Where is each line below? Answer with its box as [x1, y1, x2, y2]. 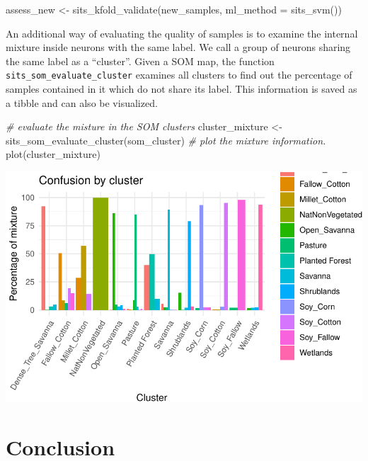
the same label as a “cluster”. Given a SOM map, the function [6, 53, 275, 68]
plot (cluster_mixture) [6, 147, 100, 161]
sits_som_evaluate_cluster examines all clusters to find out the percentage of [6, 67, 352, 82]
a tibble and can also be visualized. [6, 95, 158, 110]
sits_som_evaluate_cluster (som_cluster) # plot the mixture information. [6, 132, 326, 147]
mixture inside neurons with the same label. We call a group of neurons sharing [6, 40, 351, 55]
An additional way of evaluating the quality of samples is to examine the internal [6, 25, 358, 40]
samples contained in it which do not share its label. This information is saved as [6, 81, 357, 96]
